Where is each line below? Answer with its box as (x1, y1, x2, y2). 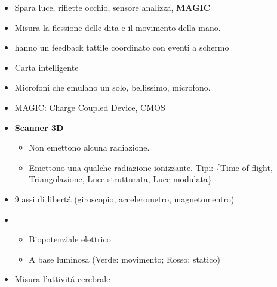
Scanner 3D (14, 121, 64, 133)
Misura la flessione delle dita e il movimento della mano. (14, 21, 221, 33)
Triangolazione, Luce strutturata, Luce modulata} (29, 173, 212, 185)
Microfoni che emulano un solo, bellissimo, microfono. (14, 81, 211, 93)
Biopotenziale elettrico (29, 233, 111, 245)
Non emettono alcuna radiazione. (29, 141, 150, 154)
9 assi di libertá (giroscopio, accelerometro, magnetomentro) (14, 192, 235, 205)
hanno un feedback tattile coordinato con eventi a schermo (14, 41, 229, 54)
